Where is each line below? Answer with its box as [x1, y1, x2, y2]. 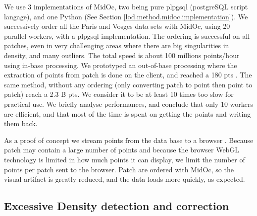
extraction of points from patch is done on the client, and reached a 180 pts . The [4, 70, 252, 80]
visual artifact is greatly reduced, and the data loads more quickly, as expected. [4, 174, 245, 184]
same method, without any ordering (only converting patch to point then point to [4, 79, 253, 89]
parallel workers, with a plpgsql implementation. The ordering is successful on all [4, 30, 250, 41]
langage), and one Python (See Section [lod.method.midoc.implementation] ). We [4, 11, 248, 21]
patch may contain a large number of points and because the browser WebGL [4, 144, 240, 155]
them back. [4, 118, 38, 129]
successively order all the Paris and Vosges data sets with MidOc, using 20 [4, 21, 230, 31]
